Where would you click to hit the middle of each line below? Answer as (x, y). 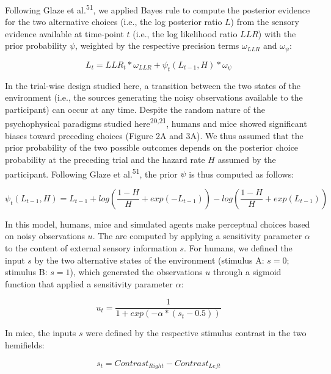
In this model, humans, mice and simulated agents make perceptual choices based (158, 224)
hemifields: (25, 344)
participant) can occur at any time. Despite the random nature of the (135, 109)
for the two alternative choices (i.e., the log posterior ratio (114, 22)
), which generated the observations (136, 272)
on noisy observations (45, 236)
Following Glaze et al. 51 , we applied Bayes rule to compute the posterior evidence (158, 9)
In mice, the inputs (41, 333)
